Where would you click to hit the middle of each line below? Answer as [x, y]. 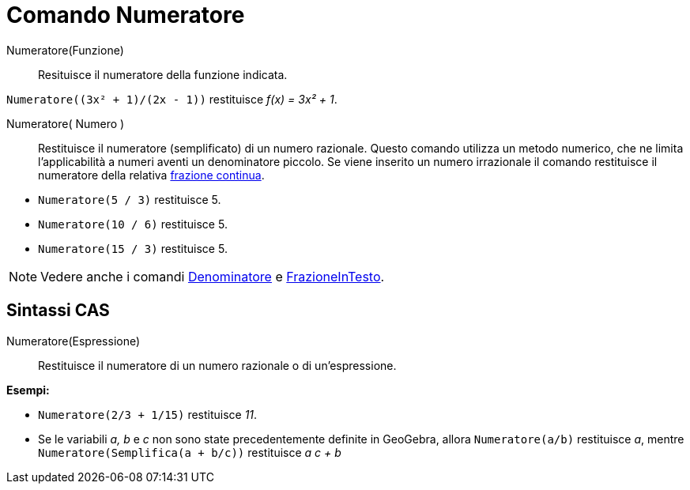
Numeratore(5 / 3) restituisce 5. [130, 199]
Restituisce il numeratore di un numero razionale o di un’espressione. [217, 365]
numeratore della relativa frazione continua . [151, 175]
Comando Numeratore [126, 15]
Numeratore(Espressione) [74, 341]
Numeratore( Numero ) [66, 123]
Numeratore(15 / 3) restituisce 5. [133, 248]
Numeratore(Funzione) [65, 50]
